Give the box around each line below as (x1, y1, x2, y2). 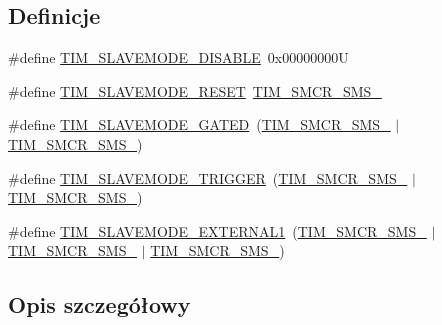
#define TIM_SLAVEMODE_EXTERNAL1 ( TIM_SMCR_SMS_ (8, 220, 427, 241)
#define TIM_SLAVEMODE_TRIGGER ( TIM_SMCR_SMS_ (8, 167, 408, 188)
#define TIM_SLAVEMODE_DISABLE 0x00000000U (8, 47, 349, 68)
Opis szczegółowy (8, 289, 191, 320)
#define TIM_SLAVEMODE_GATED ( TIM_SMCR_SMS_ (8, 114, 391, 135)
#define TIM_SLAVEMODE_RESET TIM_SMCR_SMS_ (8, 80, 382, 101)
